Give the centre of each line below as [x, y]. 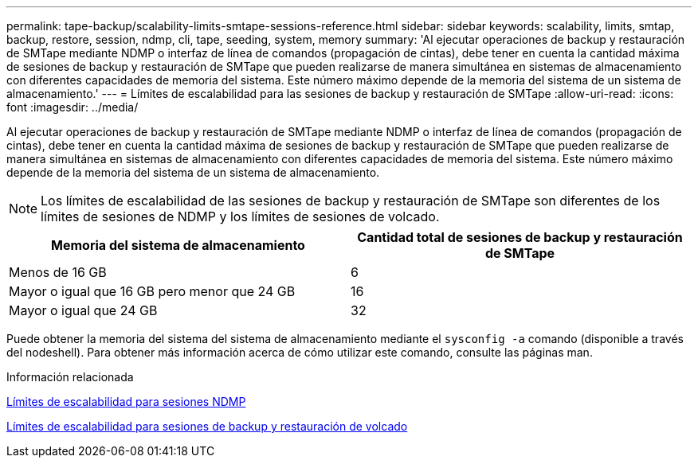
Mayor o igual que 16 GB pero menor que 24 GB [152, 291]
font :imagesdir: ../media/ [73, 107]
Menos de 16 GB [58, 272]
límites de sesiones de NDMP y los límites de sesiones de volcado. [240, 216]
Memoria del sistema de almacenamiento [178, 245]
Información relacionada [70, 377]
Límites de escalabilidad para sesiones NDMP [126, 402]
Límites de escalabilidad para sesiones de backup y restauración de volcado [207, 426]
